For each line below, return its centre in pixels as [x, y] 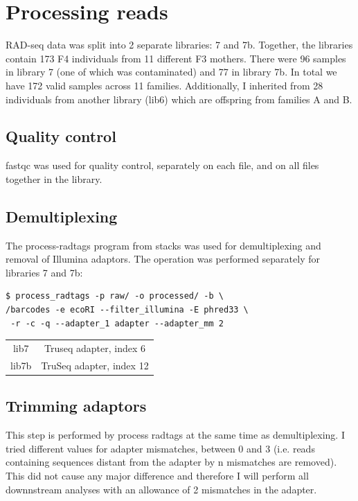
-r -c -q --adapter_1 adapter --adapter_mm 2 [117, 323]
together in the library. [54, 178]
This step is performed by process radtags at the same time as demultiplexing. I [175, 435]
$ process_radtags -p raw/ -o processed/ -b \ [115, 296]
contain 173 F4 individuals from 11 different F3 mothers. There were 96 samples [176, 58]
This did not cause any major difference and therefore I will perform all [157, 475]
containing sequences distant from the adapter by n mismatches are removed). [171, 462]
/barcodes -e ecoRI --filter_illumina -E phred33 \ [127, 310]
